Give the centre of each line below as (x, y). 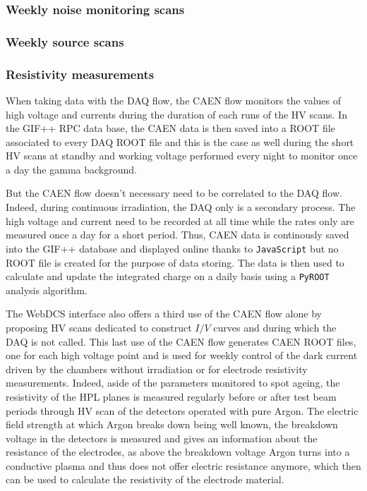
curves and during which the (275, 327)
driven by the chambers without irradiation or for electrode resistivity (157, 369)
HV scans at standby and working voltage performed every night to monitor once (182, 156)
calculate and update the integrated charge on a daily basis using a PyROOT (168, 276)
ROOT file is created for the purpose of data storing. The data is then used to (175, 262)
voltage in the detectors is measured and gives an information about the (162, 438)
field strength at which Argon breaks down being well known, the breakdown (172, 424)
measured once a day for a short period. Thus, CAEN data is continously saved (178, 235)
